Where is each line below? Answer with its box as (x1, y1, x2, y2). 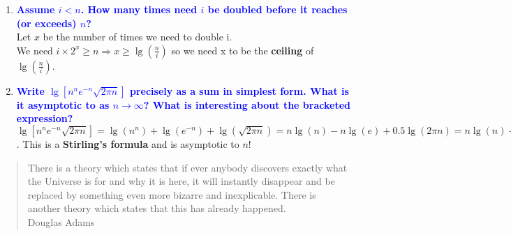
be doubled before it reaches (207, 2, 348, 16)
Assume (16, 2, 55, 16)
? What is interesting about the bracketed (143, 97, 350, 112)
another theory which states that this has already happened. (27, 201, 286, 215)
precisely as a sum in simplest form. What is (129, 83, 349, 98)
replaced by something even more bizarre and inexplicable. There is (27, 187, 316, 202)
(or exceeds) (16, 15, 77, 30)
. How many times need (80, 2, 198, 16)
